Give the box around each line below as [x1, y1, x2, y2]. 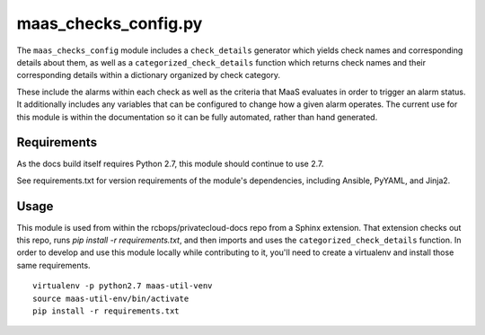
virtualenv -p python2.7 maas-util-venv [32, 281, 213, 291]
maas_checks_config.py [16, 13, 203, 33]
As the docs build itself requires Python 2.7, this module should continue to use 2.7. [16, 158, 324, 170]
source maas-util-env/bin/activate [32, 293, 190, 304]
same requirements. [16, 260, 91, 270]
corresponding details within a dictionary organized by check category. [16, 70, 280, 81]
